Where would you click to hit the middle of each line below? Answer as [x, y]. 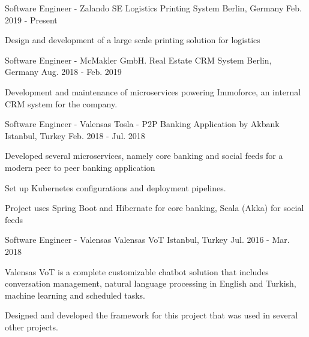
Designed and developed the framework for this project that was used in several [151, 315]
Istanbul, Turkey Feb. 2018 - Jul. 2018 [75, 135]
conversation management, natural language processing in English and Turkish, [151, 283]
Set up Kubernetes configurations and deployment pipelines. [115, 187]
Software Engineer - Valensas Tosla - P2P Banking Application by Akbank [142, 124]
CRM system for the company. [61, 103]
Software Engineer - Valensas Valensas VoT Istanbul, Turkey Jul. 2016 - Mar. [147, 240]
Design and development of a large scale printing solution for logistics [133, 40]
